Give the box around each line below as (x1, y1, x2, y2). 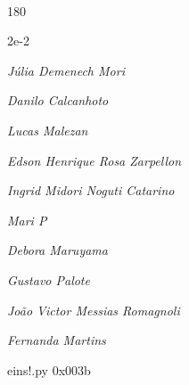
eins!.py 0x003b (7, 360, 91, 379)
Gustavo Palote (7, 270, 90, 289)
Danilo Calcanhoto (7, 91, 109, 110)
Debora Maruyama (7, 241, 108, 259)
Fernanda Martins (7, 331, 106, 349)
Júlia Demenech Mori (7, 61, 125, 79)
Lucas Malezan (7, 120, 88, 139)
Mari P (7, 210, 47, 229)
